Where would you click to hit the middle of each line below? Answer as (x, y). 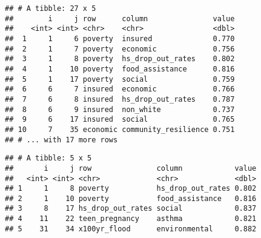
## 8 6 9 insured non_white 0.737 (120, 109)
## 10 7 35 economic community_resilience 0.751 (120, 129)
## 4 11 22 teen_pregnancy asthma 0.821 (131, 219)
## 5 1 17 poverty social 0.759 (120, 79)
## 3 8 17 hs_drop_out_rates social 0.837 (131, 209)
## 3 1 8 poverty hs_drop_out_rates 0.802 (120, 59)
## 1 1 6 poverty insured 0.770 (120, 38)
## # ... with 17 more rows (61, 140)
